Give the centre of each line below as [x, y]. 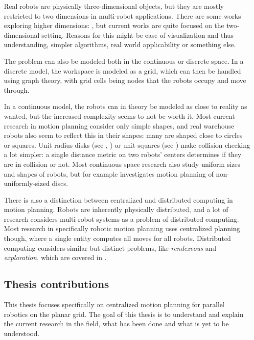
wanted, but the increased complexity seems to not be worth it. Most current [120, 116]
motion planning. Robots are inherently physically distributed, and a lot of [116, 209]
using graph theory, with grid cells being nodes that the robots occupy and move [125, 80]
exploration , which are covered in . [55, 257]
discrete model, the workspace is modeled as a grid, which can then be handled [123, 70]
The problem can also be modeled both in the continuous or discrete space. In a [124, 61]
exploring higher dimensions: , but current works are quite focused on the [114, 25]
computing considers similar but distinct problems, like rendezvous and [110, 248]
